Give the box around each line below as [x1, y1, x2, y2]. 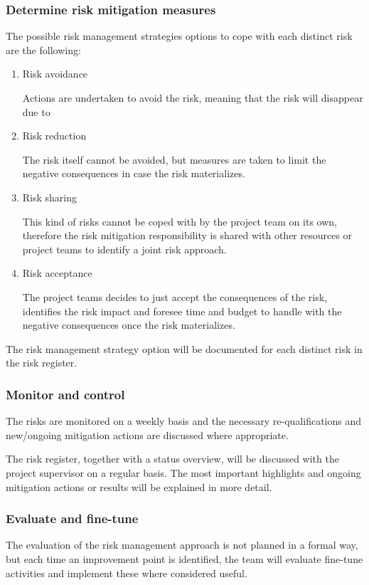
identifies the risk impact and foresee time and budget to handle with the [22, 303, 342, 318]
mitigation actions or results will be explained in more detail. [6, 479, 272, 494]
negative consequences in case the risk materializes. [22, 166, 245, 181]
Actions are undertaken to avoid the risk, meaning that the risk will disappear [22, 90, 363, 105]
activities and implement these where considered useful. [6, 565, 247, 580]
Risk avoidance [22, 66, 88, 81]
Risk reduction [22, 128, 87, 143]
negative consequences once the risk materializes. [22, 317, 235, 332]
